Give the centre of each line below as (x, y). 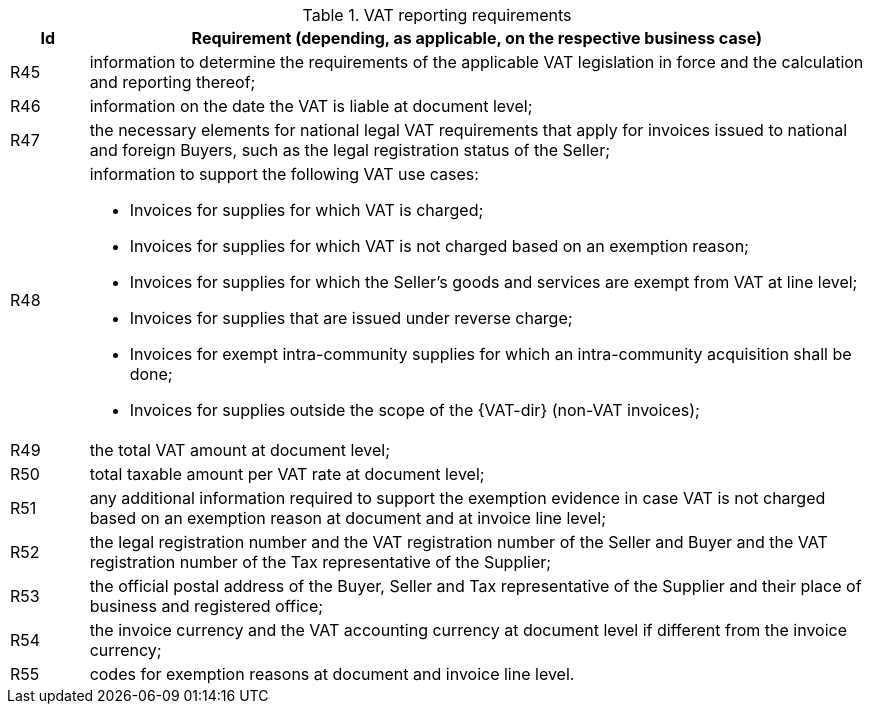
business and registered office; (206, 606)
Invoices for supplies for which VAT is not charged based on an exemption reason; (439, 246)
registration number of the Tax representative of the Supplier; (320, 562)
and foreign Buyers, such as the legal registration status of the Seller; (350, 150)
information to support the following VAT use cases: (284, 174)
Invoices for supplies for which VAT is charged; (306, 210)
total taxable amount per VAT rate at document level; (287, 474)
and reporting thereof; (172, 82)
